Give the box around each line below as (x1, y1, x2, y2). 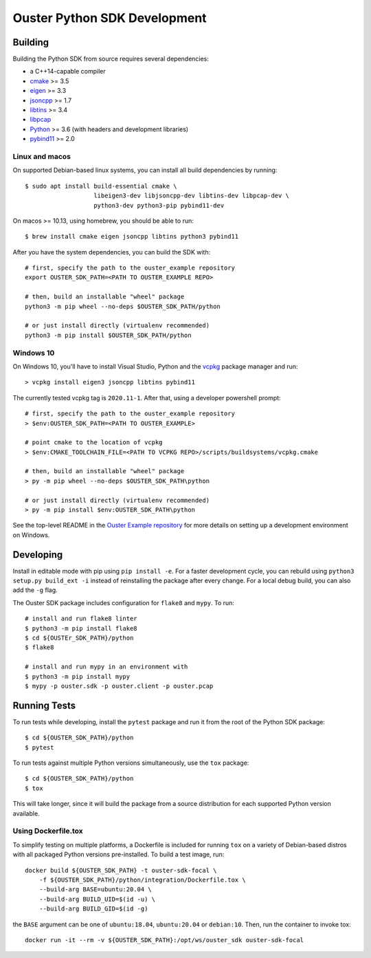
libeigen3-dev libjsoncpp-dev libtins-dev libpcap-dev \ (93, 192, 290, 199)
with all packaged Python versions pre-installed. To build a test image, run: (12, 850, 225, 859)
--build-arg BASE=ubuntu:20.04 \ (38, 886, 153, 893)
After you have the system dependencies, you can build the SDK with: (12, 248, 211, 256)
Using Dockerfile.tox (12, 826, 84, 836)
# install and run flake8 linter (25, 615, 137, 622)
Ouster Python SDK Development (12, 10, 207, 25)
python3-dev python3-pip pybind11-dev (93, 202, 225, 209)
